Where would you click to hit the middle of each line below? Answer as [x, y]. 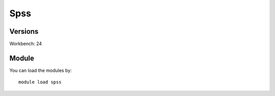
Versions [24, 31]
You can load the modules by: [41, 70]
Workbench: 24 [26, 44]
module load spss [40, 82]
